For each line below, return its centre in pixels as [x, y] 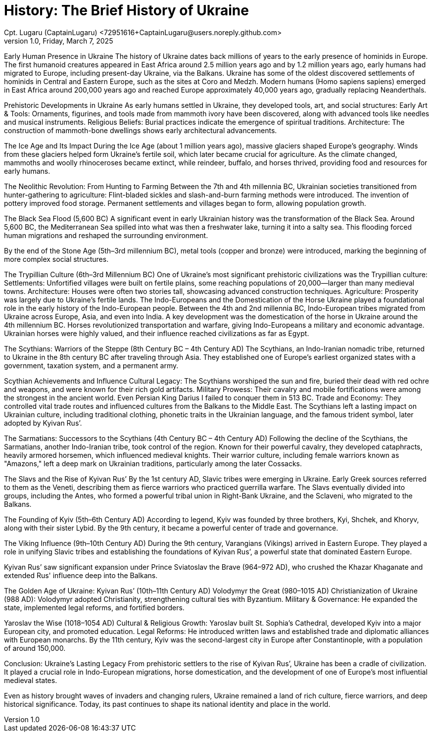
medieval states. [31, 680]
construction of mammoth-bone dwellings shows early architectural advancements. [141, 130]
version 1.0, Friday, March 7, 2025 [59, 41]
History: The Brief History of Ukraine [126, 10]
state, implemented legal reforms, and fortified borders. [94, 607]
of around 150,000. [35, 648]
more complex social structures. [56, 259]
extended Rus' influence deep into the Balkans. [81, 575]
